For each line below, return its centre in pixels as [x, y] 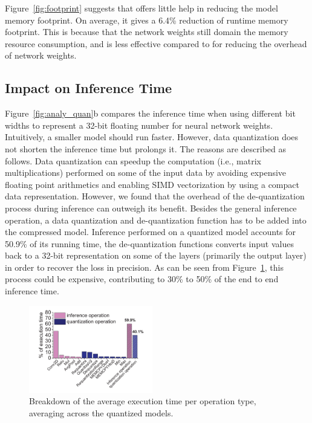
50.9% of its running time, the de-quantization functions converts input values [149, 243]
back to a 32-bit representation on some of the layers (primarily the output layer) [156, 255]
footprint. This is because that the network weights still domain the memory [147, 32]
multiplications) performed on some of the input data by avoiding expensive [146, 173]
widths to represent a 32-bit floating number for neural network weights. [139, 125]
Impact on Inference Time [89, 88]
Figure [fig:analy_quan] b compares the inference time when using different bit [150, 113]
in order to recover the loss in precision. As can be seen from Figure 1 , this [144, 267]
